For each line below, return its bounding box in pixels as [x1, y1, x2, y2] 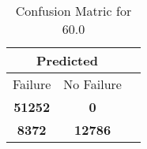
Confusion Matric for [15, 2, 132, 20]
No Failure [63, 75, 122, 93]
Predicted [36, 51, 98, 69]
